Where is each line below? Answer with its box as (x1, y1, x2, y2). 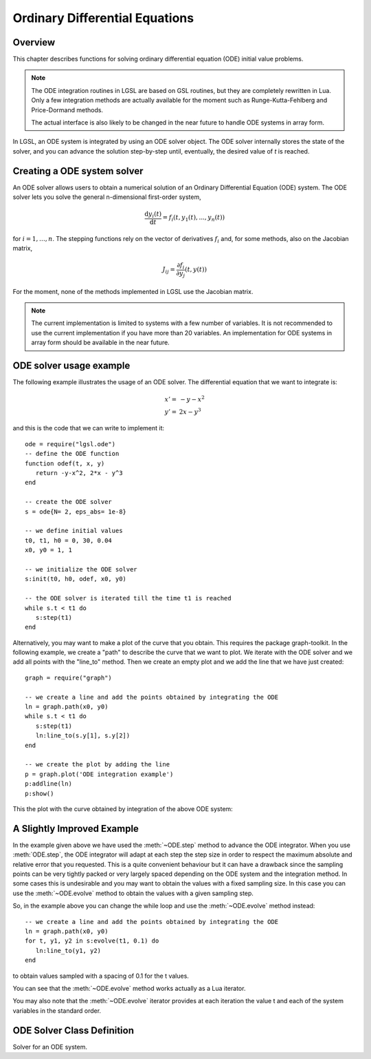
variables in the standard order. (12, 1006, 102, 1015)
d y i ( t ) (144, 210, 162, 220)
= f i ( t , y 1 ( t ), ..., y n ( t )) (162, 213, 225, 223)
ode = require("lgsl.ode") (25, 440, 116, 448)
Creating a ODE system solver (12, 165, 144, 177)
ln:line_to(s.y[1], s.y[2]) (35, 732, 131, 740)
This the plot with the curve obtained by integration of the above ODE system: (12, 804, 233, 812)
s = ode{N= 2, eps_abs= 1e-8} (25, 507, 127, 516)
